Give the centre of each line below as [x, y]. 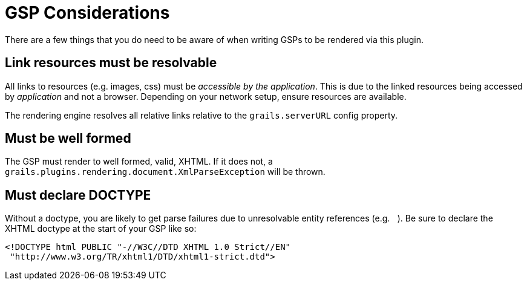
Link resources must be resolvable [111, 63]
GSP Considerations [87, 13]
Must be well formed [68, 139]
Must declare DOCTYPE [78, 195]
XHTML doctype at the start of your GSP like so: [101, 229]
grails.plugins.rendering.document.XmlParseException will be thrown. [165, 172]
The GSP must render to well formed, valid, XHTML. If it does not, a [139, 162]
